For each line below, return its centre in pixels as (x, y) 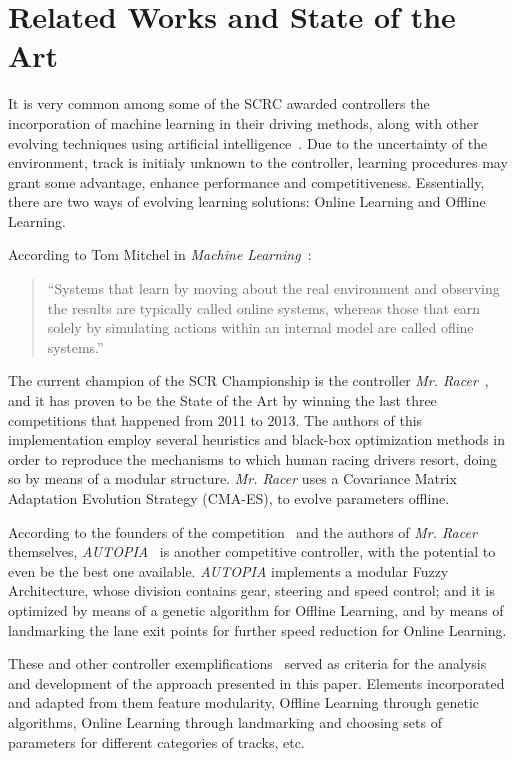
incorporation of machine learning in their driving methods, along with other (243, 122)
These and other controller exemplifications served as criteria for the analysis (247, 663)
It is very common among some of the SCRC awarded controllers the (219, 103)
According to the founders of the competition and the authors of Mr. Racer (242, 531)
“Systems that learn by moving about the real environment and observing (273, 288)
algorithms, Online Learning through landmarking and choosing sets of (225, 721)
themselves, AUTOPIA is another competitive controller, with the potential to (252, 551)
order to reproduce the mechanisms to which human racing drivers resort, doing (253, 458)
